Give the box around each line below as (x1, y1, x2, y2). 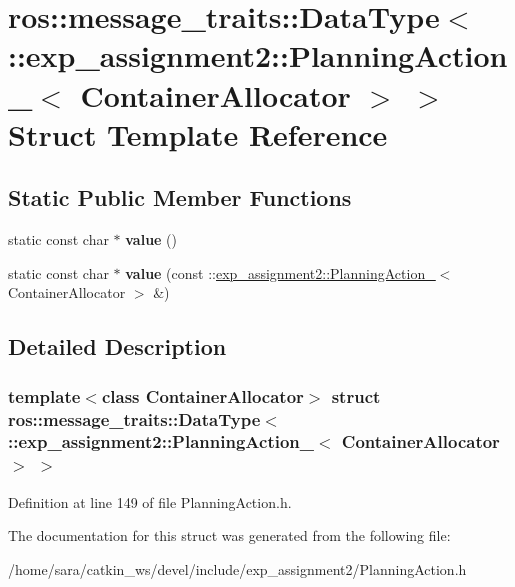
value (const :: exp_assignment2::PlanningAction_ (125, 262, 436, 283)
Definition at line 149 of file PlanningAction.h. (8, 491, 292, 512)
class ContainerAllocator (101, 383, 304, 408)
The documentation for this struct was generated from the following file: (8, 525, 451, 546)
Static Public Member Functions (8, 182, 352, 213)
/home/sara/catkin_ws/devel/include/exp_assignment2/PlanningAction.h (8, 558, 467, 579)
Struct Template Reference (8, 113, 388, 154)
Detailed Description (8, 331, 227, 362)
